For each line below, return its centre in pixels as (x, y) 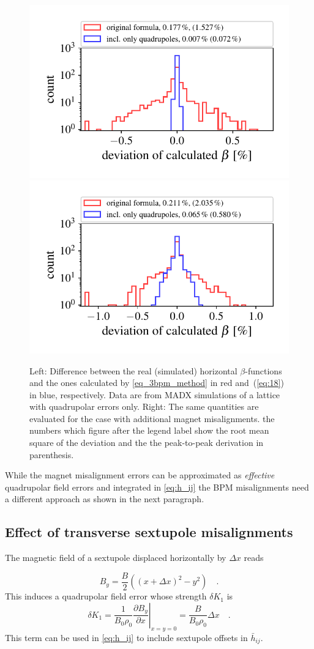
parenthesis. (52, 454)
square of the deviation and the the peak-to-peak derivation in (147, 443)
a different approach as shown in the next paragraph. (105, 499)
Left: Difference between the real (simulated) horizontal (133, 370)
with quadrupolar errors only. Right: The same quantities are (144, 406)
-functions (264, 370)
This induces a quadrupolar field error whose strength (106, 596)
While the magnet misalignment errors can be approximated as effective (140, 475)
